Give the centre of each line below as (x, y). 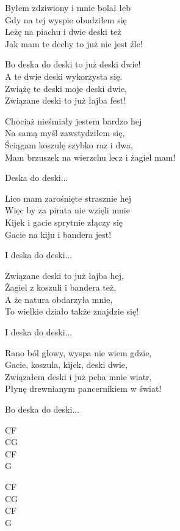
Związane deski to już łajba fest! (66, 100)
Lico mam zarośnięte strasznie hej (68, 198)
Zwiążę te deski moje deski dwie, (66, 88)
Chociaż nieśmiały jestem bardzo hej (74, 120)
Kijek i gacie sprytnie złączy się (64, 222)
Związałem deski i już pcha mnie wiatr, (78, 376)
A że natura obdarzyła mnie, (59, 299)
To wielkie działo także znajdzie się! (72, 311)
